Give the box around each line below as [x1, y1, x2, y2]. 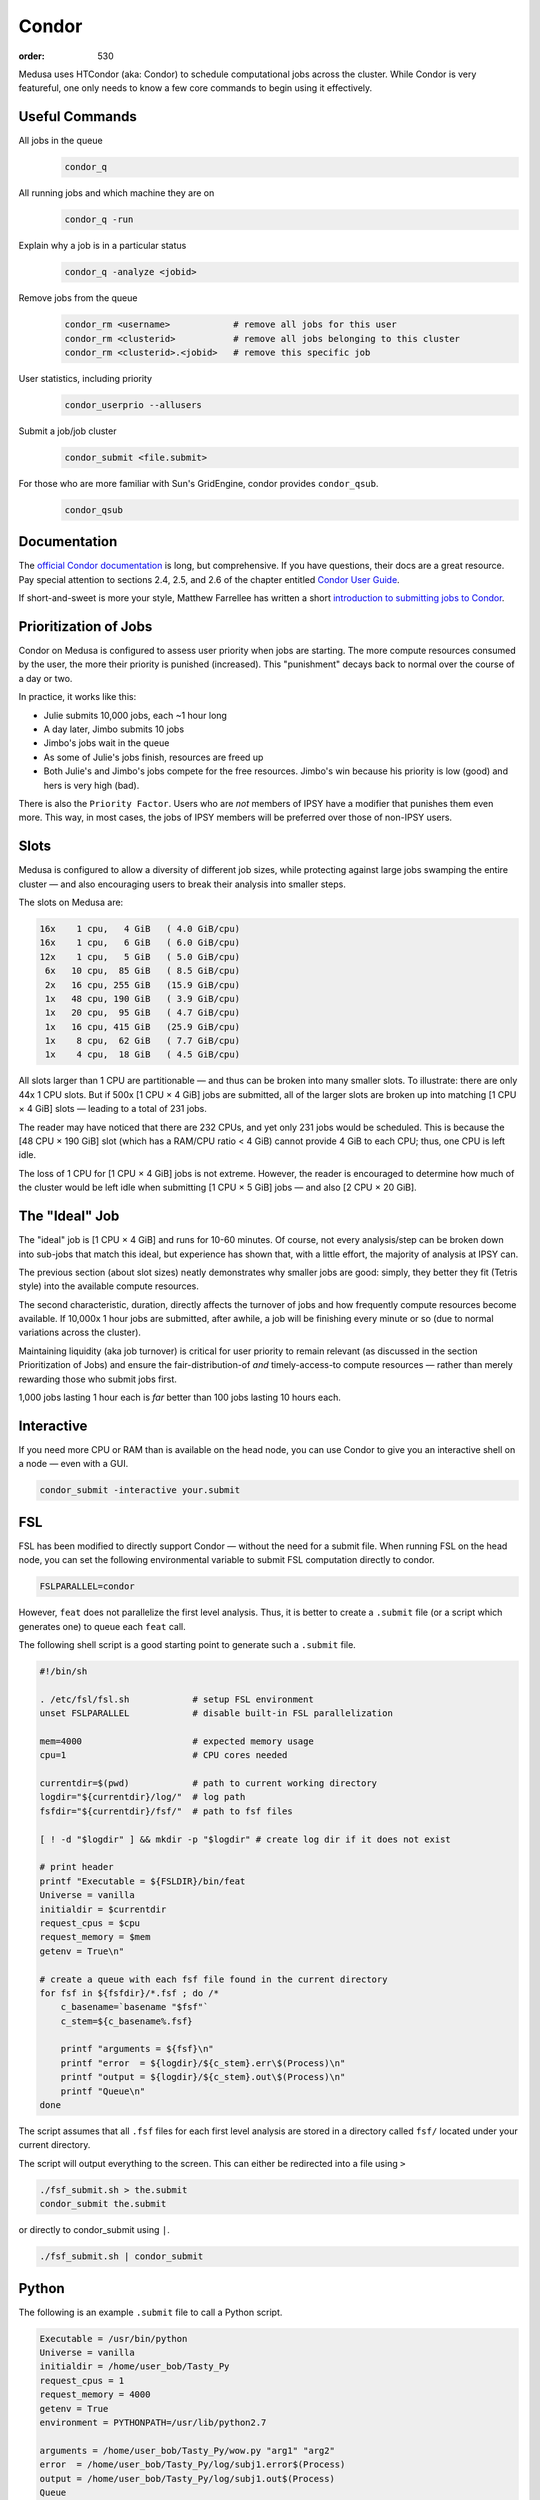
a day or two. [18, 672, 73, 684]
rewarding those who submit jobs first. [18, 1373, 177, 1385]
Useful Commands [18, 108, 137, 125]
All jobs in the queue [18, 135, 104, 147]
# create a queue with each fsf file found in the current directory [39, 1973, 388, 1985]
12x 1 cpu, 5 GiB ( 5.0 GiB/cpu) [39, 951, 240, 962]
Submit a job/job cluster [18, 425, 117, 437]
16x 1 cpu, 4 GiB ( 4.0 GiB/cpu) [39, 923, 240, 934]
